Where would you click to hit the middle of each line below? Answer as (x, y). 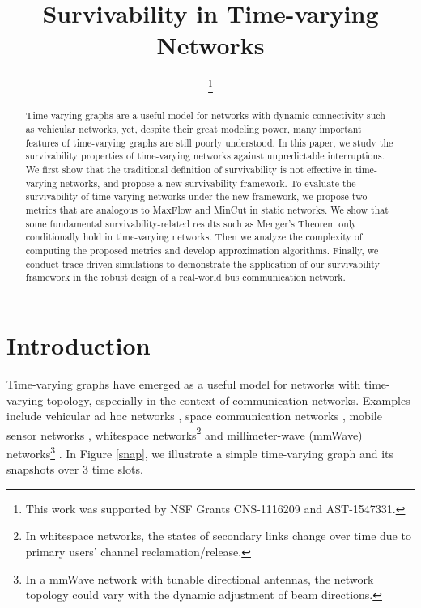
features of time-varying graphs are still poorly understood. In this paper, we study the (209, 142)
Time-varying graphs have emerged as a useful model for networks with (184, 383)
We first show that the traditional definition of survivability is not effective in (189, 170)
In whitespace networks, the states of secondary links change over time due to (218, 536)
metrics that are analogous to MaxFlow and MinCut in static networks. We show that (207, 210)
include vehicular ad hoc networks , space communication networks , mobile (194, 416)
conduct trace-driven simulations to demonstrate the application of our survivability (202, 264)
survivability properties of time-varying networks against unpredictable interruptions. (205, 156)
